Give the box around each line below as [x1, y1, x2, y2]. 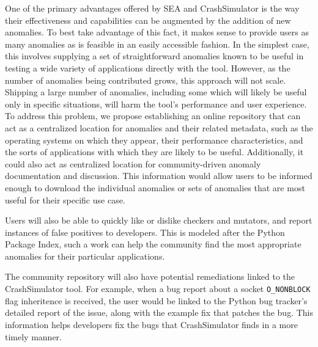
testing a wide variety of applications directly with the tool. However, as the [5, 61, 290, 74]
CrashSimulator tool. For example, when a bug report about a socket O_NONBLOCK [5, 282, 311, 295]
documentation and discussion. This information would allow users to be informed [5, 169, 312, 182]
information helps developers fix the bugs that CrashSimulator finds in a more [5, 318, 298, 331]
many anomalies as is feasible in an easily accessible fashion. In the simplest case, [5, 37, 309, 50]
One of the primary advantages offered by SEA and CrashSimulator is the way [5, 2, 300, 14]
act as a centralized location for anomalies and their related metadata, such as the [5, 121, 313, 134]
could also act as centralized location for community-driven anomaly [5, 157, 261, 170]
